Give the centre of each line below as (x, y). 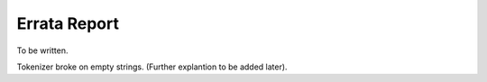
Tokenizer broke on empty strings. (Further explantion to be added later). (152, 67)
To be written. (42, 50)
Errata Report (68, 23)
